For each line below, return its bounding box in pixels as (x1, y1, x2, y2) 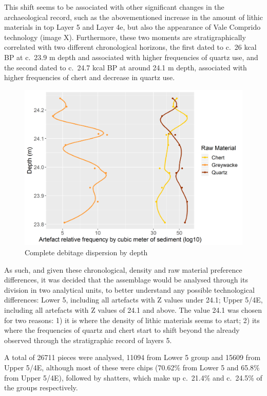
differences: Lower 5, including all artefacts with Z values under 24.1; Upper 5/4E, (4, 294, 263, 305)
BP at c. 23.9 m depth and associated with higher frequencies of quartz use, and (4, 51, 258, 62)
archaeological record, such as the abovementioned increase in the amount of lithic (4, 11, 263, 22)
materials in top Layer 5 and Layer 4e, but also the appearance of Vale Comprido (4, 22, 261, 32)
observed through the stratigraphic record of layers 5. (4, 334, 172, 345)
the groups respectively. (4, 382, 78, 393)
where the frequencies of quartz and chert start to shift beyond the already (4, 325, 240, 335)
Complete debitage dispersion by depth (25, 247, 148, 258)
